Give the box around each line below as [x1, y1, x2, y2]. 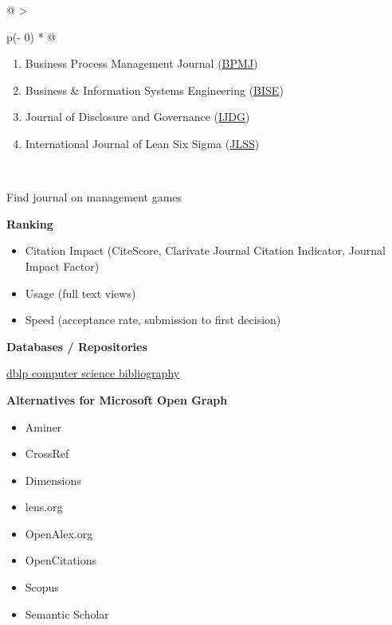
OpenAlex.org [25, 525, 93, 541]
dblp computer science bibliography [6, 365, 180, 381]
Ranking [6, 215, 53, 232]
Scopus [25, 579, 59, 596]
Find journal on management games [6, 189, 182, 205]
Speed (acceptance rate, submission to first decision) [25, 311, 281, 328]
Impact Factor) [25, 257, 100, 274]
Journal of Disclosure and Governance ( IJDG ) [25, 108, 250, 125]
